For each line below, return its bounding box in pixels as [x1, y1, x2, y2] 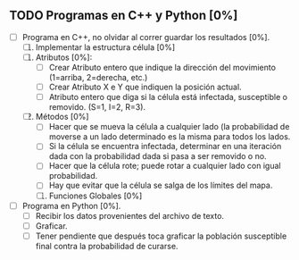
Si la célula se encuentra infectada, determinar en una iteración [48, 141, 282, 152]
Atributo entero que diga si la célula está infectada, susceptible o [48, 92, 288, 103]
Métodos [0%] [35, 112, 89, 122]
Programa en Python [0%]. [21, 200, 121, 211]
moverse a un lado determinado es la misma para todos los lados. [48, 131, 291, 142]
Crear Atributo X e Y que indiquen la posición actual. [48, 81, 243, 93]
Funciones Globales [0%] [48, 190, 143, 201]
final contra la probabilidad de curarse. [35, 240, 179, 251]
